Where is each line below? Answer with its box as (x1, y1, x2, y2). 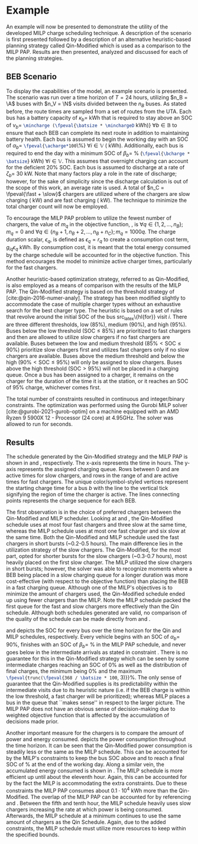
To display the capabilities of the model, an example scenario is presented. (6, 87, 189, 95)
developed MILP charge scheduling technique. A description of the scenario (6, 29, 192, 36)
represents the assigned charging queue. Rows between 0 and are (17, 466, 180, 473)
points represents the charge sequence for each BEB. (6, 497, 137, 504)
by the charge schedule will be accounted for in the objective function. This (6, 251, 190, 258)
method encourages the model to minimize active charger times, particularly (6, 257, 192, 265)
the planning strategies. (6, 54, 64, 62)
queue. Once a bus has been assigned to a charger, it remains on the (6, 371, 174, 378)
